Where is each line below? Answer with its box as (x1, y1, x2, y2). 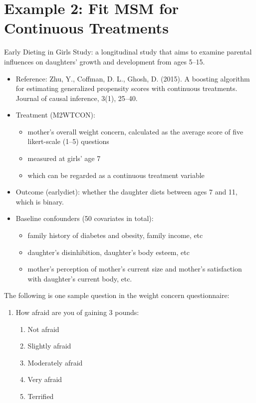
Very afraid (27, 374, 62, 384)
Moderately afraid (27, 357, 83, 367)
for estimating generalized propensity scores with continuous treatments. (15, 83, 238, 93)
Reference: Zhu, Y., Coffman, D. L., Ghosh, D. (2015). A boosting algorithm (15, 73, 250, 83)
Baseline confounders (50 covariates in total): (15, 213, 154, 223)
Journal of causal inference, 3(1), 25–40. (15, 92, 138, 103)
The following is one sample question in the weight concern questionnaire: (4, 290, 230, 300)
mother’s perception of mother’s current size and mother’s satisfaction (27, 263, 242, 274)
